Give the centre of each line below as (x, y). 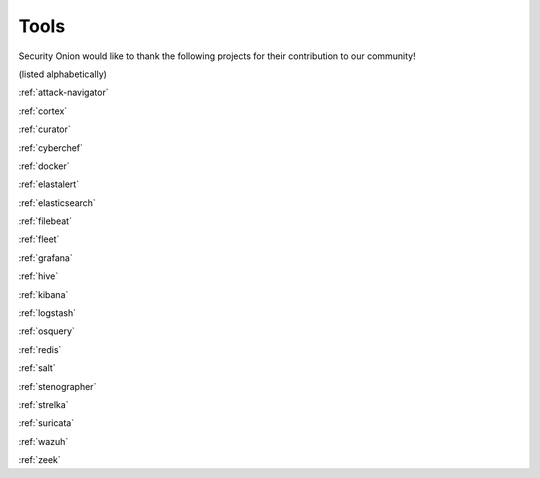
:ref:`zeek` (40, 460)
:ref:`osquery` (46, 331)
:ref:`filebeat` (45, 221)
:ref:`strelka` (43, 404)
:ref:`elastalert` (49, 184)
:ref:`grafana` (46, 257)
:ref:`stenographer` (57, 386)
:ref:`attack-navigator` (63, 92)
